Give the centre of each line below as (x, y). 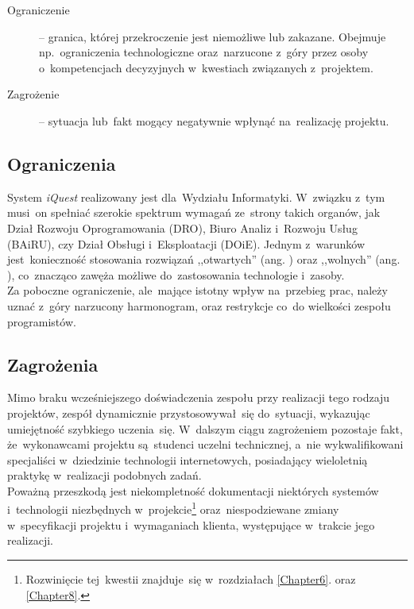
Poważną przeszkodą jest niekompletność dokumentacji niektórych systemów (193, 490)
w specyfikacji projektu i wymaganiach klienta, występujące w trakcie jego (191, 524)
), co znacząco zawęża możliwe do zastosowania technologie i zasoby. (176, 274)
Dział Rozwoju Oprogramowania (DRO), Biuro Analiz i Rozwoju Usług (182, 227)
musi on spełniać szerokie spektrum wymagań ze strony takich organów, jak (194, 212)
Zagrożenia (53, 364)
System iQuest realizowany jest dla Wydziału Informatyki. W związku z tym (196, 197)
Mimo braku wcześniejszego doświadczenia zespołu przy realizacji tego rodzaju (199, 397)
